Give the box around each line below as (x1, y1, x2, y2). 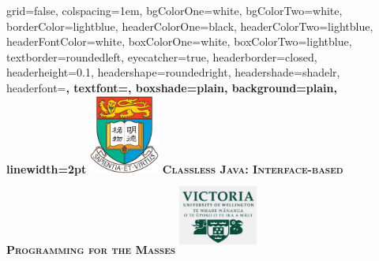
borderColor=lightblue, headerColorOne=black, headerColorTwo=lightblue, (6, 17, 373, 34)
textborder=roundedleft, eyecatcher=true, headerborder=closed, (6, 48, 317, 65)
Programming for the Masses (6, 241, 176, 258)
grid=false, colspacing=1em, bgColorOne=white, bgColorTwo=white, (6, 2, 343, 18)
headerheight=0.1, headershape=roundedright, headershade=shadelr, (6, 64, 340, 80)
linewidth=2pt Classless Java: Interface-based (6, 160, 343, 177)
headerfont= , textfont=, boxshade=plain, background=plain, (6, 79, 337, 95)
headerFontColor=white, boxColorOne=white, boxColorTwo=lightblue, (6, 33, 352, 50)
